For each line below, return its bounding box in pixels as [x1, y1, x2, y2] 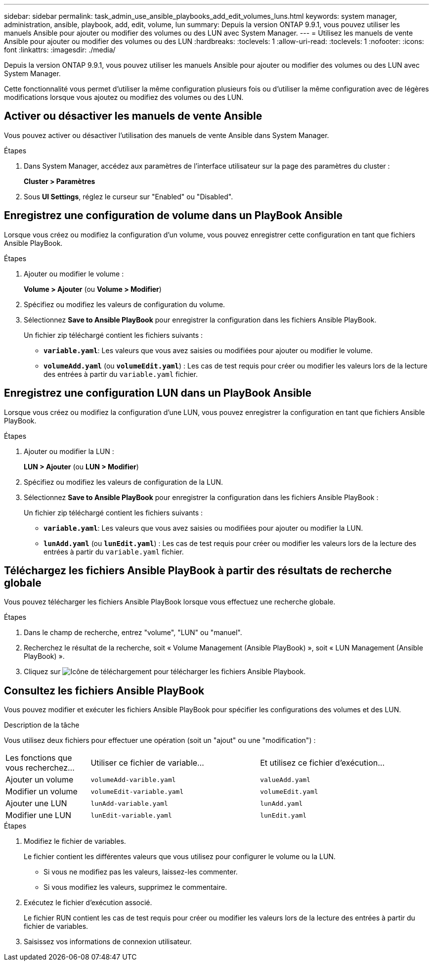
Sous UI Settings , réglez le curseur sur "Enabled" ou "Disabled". [24, 192, 233, 201]
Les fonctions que [5, 753, 72, 763]
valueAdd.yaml [260, 776, 310, 783]
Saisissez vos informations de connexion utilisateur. [24, 937, 192, 946]
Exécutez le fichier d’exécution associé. [24, 898, 152, 907]
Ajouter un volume [5, 775, 74, 785]
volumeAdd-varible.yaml [90, 776, 176, 783]
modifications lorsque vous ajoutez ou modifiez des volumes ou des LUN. [4, 93, 244, 101]
